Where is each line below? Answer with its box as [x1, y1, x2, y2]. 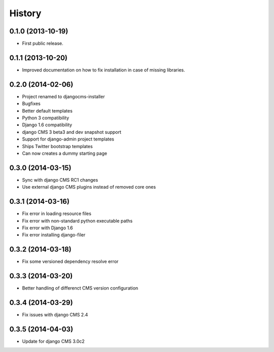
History [9, 8, 42, 19]
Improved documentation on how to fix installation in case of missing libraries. [22, 66, 185, 73]
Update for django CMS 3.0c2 [22, 338, 85, 344]
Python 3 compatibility [22, 115, 70, 121]
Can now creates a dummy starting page [22, 150, 108, 156]
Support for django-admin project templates [22, 136, 114, 142]
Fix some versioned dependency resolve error [22, 259, 119, 265]
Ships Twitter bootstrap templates [22, 143, 93, 149]
